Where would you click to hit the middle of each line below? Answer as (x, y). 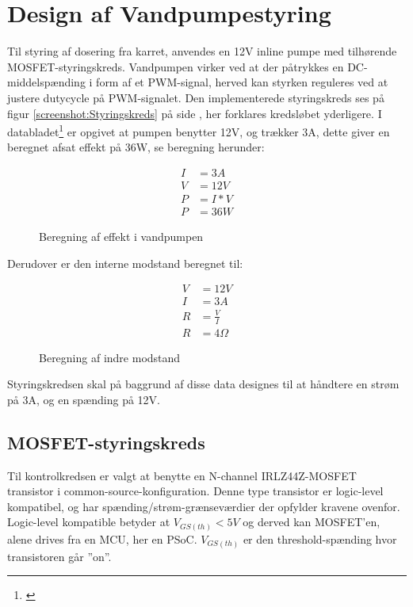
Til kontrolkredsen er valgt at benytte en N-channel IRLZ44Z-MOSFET (182, 475)
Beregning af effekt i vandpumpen (121, 237)
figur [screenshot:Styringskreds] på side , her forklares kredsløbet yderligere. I (195, 113)
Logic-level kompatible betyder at (89, 522)
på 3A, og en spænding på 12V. (84, 399)
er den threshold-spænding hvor (320, 539)
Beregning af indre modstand (110, 357)
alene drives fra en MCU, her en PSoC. (102, 539)
